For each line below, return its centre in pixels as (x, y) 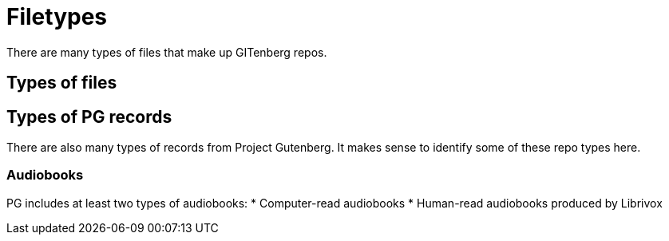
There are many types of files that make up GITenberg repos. (167, 52)
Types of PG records (89, 117)
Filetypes (57, 17)
